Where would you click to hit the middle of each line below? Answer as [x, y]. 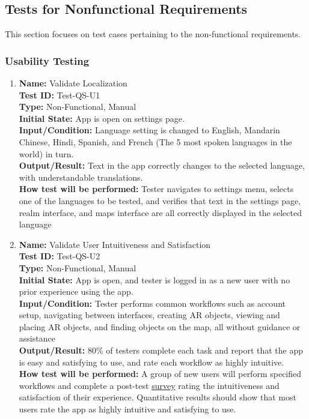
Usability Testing [47, 60]
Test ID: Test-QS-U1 [60, 95]
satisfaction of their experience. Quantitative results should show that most [158, 397]
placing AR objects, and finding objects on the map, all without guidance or [160, 326]
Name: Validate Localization [73, 83]
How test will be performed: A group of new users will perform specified [160, 374]
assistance [37, 338]
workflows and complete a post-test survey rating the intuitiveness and [149, 385]
